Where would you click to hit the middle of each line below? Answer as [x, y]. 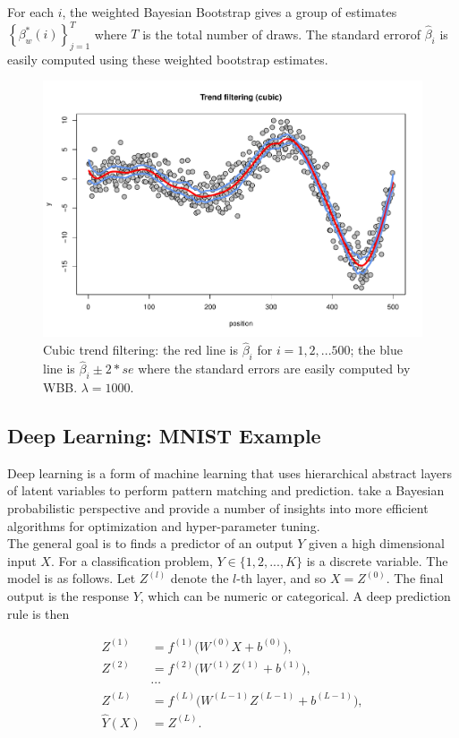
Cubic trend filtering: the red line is [140, 350]
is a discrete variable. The [377, 560]
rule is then [38, 613]
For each [30, 12]
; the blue [376, 350]
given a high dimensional [377, 543]
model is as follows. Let [72, 578]
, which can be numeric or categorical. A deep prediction [295, 596]
